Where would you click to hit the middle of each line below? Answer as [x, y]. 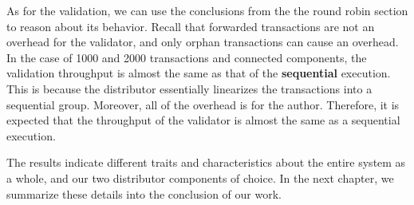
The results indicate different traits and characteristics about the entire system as [206, 162]
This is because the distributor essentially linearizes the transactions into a [189, 88]
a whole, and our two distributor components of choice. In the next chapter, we [200, 177]
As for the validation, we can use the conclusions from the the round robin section [207, 10]
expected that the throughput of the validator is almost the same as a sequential [203, 120]
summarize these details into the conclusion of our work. [144, 193]
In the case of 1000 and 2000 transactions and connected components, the [187, 57]
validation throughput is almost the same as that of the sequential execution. [199, 73]
